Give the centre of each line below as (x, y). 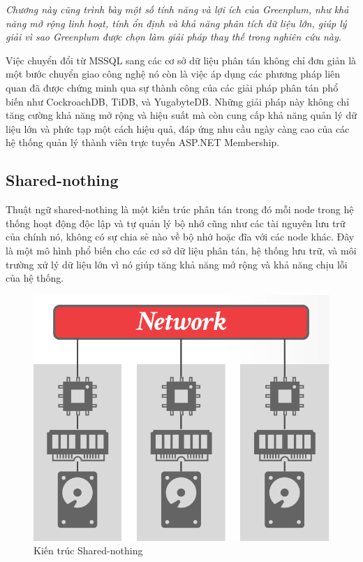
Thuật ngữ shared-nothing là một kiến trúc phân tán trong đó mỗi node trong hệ (180, 209)
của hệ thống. (35, 278)
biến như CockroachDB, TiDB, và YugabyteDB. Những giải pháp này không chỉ (178, 101)
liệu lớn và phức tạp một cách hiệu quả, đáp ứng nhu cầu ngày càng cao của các (178, 128)
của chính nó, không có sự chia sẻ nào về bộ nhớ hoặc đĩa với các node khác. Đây (180, 237)
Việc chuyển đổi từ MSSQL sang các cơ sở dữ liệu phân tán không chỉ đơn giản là (181, 60)
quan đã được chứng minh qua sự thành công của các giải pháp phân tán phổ (172, 87)
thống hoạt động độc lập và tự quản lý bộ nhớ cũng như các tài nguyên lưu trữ (176, 223)
